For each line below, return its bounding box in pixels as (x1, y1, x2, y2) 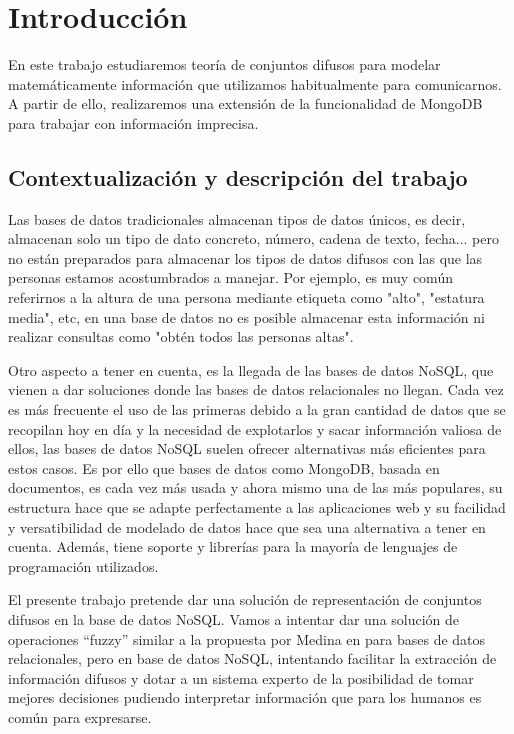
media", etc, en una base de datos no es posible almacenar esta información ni (8, 306, 485, 327)
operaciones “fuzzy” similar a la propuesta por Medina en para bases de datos (8, 628, 486, 649)
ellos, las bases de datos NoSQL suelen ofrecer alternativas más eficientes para (8, 438, 486, 459)
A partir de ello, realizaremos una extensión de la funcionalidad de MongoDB (8, 93, 483, 114)
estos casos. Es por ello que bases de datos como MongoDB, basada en (8, 457, 440, 478)
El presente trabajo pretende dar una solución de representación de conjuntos (8, 589, 482, 610)
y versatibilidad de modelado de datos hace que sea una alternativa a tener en (8, 516, 486, 537)
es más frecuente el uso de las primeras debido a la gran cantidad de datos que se (8, 399, 506, 420)
